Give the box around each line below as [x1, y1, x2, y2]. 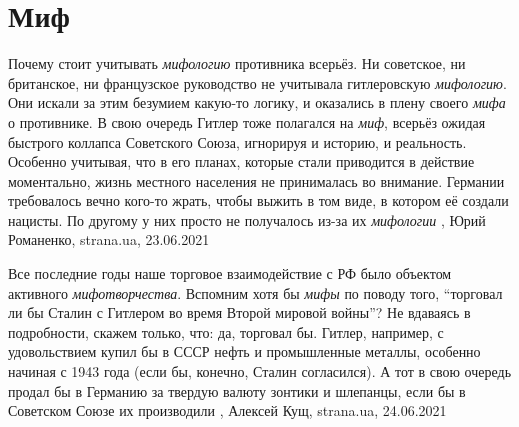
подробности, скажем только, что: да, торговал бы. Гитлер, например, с [8, 321, 444, 342]
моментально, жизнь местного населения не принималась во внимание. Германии [8, 170, 505, 191]
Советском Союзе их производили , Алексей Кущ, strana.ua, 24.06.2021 [8, 400, 447, 421]
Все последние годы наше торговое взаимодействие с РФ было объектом [8, 263, 452, 284]
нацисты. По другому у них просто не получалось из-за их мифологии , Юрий [8, 209, 486, 230]
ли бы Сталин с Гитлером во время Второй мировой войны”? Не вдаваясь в [8, 302, 471, 323]
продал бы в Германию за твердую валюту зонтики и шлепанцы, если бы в [8, 380, 466, 401]
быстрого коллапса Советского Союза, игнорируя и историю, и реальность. [8, 131, 467, 152]
